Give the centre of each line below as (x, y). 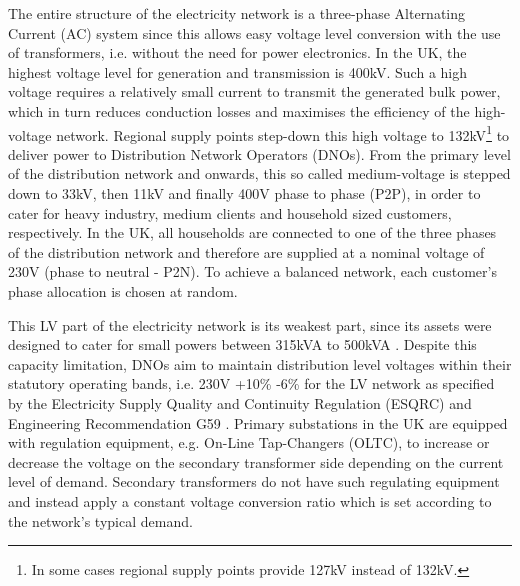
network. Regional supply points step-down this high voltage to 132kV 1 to (283, 133)
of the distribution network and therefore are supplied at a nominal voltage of (246, 251)
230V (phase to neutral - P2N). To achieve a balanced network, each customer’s (252, 271)
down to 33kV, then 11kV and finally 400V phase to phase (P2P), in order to (244, 193)
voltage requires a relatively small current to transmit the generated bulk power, (254, 91)
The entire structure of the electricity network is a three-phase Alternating (237, 13)
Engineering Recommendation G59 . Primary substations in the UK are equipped (258, 422)
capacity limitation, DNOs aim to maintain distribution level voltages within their (260, 363)
